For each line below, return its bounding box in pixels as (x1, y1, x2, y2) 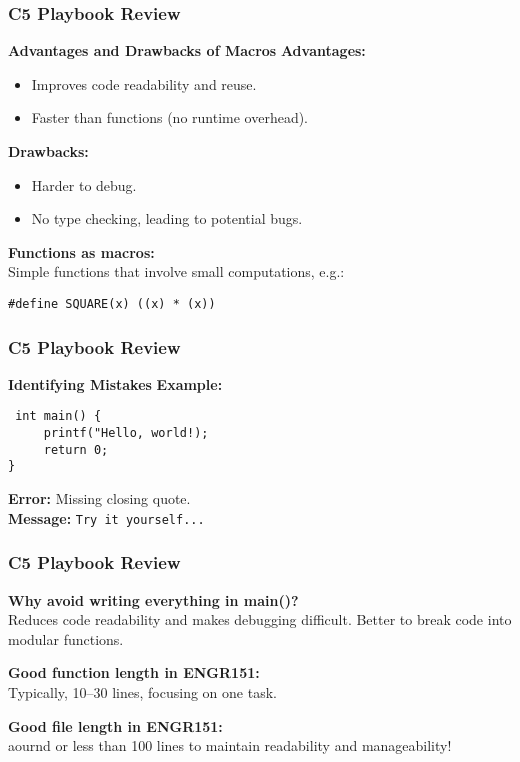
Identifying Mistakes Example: (8, 373, 223, 394)
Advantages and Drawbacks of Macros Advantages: (8, 40, 366, 61)
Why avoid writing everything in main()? (8, 589, 299, 610)
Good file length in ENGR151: (8, 715, 223, 736)
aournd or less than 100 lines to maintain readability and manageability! (8, 735, 452, 756)
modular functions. (8, 628, 124, 649)
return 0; (43, 442, 109, 457)
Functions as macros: (8, 241, 155, 262)
